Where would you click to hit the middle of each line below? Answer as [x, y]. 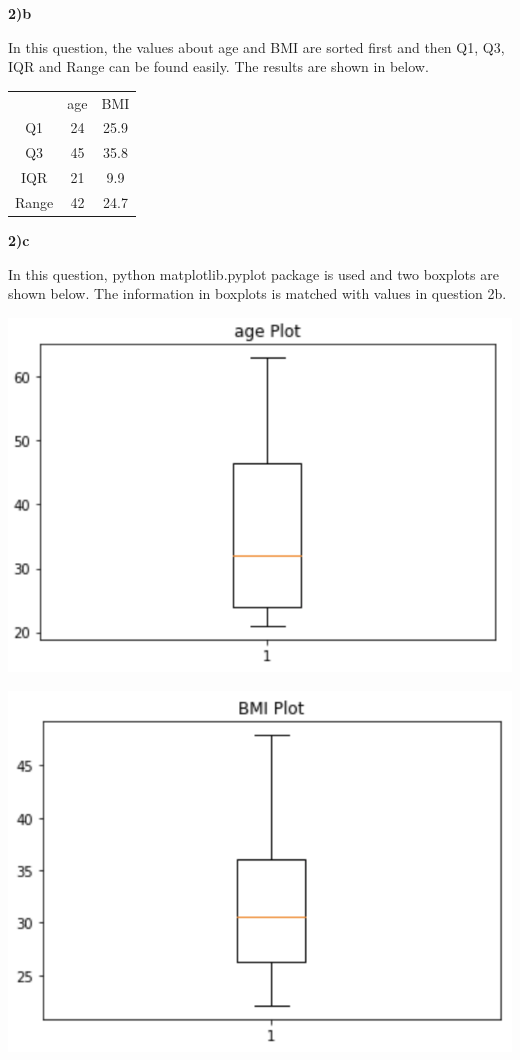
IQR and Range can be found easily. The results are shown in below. [218, 66]
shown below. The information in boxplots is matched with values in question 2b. [257, 293]
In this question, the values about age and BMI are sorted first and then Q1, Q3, [256, 46]
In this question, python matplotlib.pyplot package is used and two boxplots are [253, 273]
